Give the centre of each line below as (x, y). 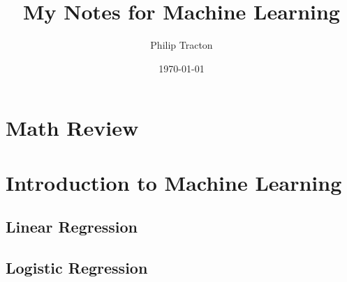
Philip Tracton (182, 45)
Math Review (72, 128)
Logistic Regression (77, 268)
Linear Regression (72, 227)
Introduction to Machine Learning (174, 182)
